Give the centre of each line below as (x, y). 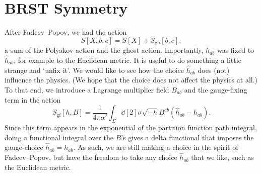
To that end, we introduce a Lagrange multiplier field (87, 89)
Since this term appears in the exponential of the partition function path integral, (131, 127)
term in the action (33, 99)
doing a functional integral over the (59, 137)
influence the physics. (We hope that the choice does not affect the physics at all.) (131, 80)
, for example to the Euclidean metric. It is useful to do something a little (127, 60)
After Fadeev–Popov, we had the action (66, 32)
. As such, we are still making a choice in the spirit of (156, 147)
